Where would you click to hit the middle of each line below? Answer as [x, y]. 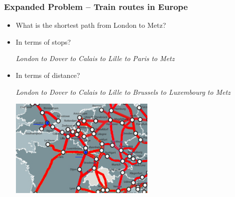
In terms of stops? [43, 41]
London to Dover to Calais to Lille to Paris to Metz [95, 58]
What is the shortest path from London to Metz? [91, 25]
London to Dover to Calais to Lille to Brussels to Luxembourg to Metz [123, 92]
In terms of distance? [48, 75]
